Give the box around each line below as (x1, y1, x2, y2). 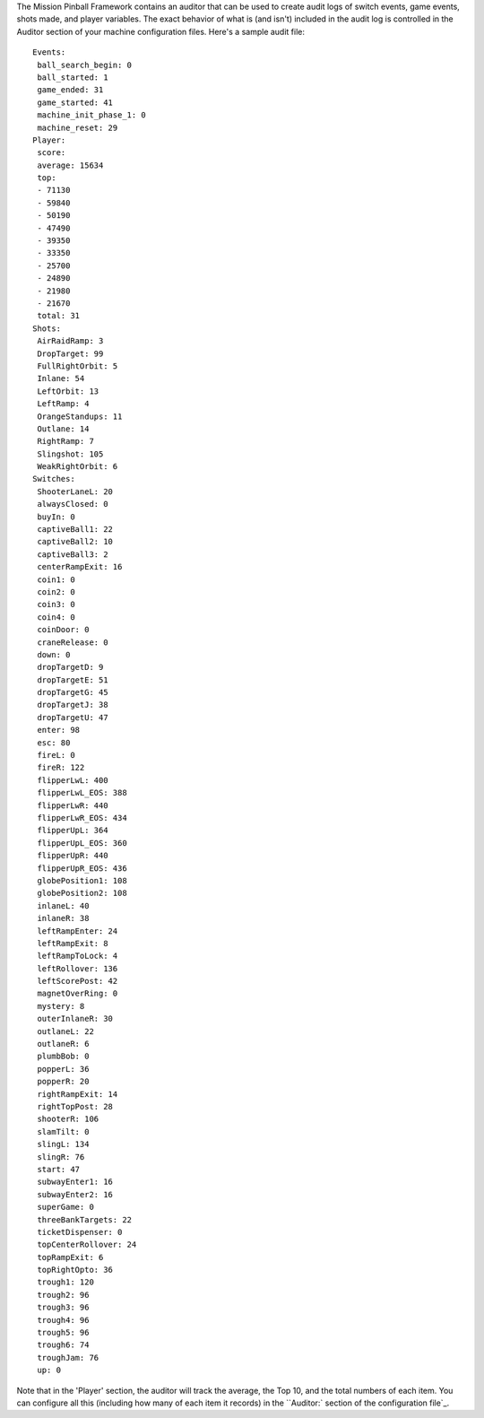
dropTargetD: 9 (37, 662, 104, 673)
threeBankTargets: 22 (37, 1214, 133, 1224)
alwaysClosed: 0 (37, 499, 108, 509)
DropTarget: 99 (37, 348, 104, 359)
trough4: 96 (37, 1315, 90, 1325)
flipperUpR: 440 (37, 850, 108, 861)
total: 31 (37, 310, 81, 321)
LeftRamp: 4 (37, 399, 90, 409)
